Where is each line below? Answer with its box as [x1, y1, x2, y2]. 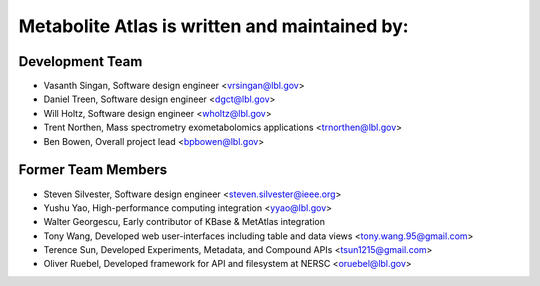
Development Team [18, 53, 143, 70]
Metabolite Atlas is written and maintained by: [18, 15, 409, 37]
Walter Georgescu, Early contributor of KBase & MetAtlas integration [43, 216, 325, 228]
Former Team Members [18, 161, 168, 179]
